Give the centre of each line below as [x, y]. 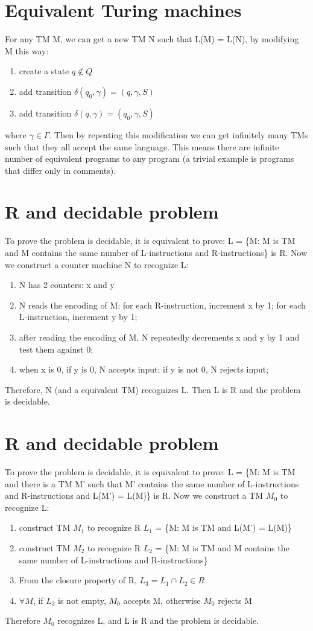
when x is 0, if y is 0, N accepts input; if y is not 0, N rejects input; [144, 369]
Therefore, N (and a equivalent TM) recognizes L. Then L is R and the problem [153, 389]
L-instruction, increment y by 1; [78, 317]
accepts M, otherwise [162, 600]
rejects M [235, 600]
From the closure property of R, [78, 580]
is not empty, [82, 600]
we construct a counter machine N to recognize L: [97, 264]
